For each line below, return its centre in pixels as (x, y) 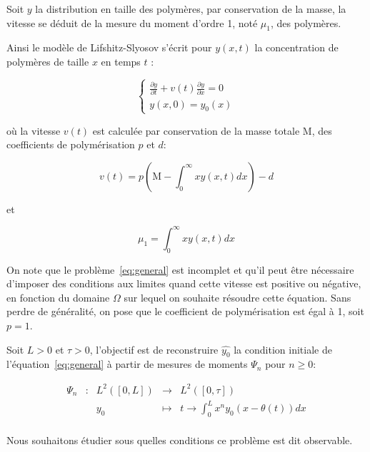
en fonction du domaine (58, 297)
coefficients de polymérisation (71, 144)
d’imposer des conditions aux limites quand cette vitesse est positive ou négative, (184, 283)
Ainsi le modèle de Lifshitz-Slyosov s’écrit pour (109, 47)
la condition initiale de (283, 349)
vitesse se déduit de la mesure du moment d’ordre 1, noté (132, 22)
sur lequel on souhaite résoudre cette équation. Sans (237, 297)
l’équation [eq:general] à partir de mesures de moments (127, 364)
